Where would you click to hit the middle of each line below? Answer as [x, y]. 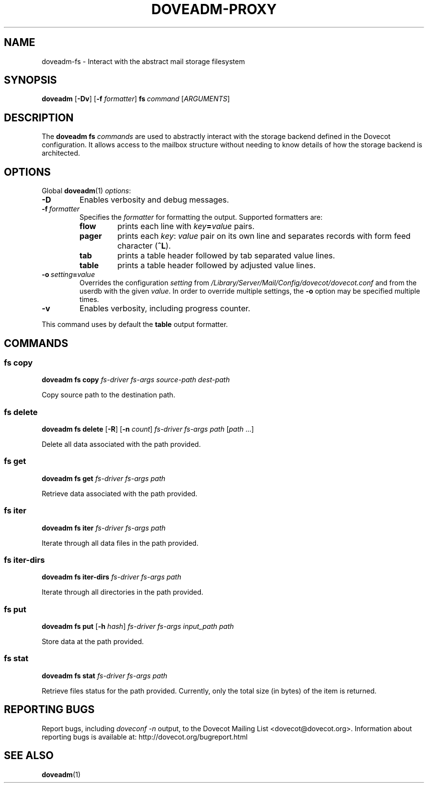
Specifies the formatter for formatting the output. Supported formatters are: [201, 217]
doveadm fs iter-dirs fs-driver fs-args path [111, 577]
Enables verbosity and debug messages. [154, 200]
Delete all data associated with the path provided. [121, 444]
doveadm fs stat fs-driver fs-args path [105, 675]
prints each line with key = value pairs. [186, 226]
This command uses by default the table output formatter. [135, 324]
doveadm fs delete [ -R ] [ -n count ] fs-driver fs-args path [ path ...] [148, 429]
